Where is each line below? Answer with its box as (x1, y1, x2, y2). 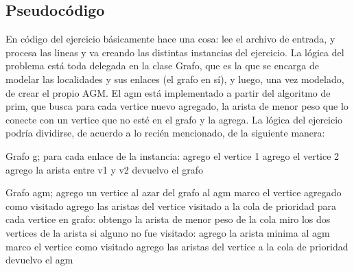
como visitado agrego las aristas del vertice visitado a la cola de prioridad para (5, 198, 337, 213)
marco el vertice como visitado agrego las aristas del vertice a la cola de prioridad (5, 239, 349, 253)
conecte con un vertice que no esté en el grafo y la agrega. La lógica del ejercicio (5, 112, 343, 126)
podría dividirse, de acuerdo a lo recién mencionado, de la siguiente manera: (5, 126, 325, 140)
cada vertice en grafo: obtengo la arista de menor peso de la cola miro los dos (5, 212, 331, 226)
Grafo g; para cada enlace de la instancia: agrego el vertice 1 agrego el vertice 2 (5, 148, 340, 163)
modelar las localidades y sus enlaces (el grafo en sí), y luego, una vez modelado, (5, 71, 344, 86)
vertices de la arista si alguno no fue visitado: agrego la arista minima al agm (5, 225, 330, 239)
